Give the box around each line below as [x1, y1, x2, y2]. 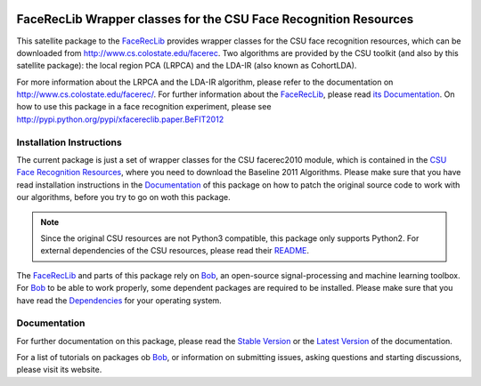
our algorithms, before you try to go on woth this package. [16, 192, 231, 203]
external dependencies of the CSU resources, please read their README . [40, 245, 310, 256]
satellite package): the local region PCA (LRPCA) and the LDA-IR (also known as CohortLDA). [16, 60, 357, 71]
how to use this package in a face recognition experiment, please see [16, 101, 272, 112]
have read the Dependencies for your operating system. [16, 294, 222, 306]
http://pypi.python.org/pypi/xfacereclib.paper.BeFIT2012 [16, 114, 224, 125]
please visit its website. [16, 365, 102, 375]
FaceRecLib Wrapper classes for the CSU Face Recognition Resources [16, 12, 414, 27]
